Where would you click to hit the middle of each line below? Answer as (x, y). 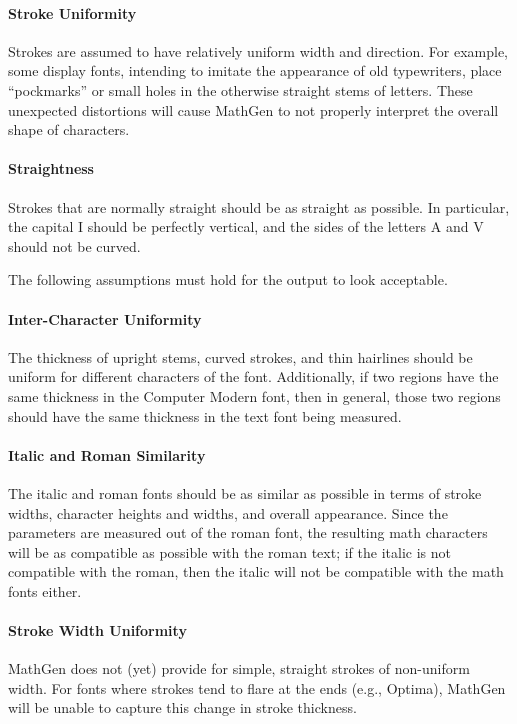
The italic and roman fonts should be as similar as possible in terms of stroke (245, 492)
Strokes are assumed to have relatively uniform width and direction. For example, (258, 50)
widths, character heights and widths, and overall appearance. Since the (228, 512)
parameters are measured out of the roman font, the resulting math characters (248, 532)
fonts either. (45, 590)
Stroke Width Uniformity (97, 630)
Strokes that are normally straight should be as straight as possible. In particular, (259, 206)
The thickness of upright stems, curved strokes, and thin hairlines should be (240, 356)
